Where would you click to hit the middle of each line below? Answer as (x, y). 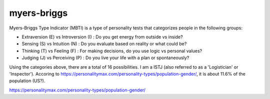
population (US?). (27, 81)
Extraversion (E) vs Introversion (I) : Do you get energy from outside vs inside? (102, 37)
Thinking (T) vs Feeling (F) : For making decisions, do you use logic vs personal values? (112, 51)
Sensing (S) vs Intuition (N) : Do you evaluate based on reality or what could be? (104, 44)
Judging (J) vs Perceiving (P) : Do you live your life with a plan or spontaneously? (105, 58)
